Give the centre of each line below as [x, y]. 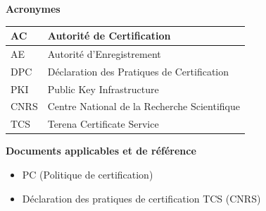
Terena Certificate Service [103, 124]
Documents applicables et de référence [101, 151]
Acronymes [33, 8]
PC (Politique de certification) [88, 174]
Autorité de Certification [109, 36]
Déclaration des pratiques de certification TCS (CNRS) [141, 198]
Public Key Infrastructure [103, 89]
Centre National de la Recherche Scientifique [144, 106]
